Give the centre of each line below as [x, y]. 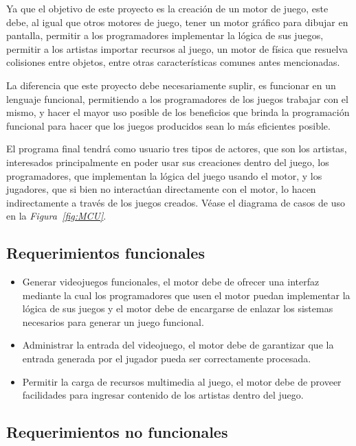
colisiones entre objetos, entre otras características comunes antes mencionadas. [173, 62]
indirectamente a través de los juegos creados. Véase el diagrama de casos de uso [176, 202]
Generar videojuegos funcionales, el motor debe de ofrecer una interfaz [171, 282]
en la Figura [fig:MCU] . [56, 216]
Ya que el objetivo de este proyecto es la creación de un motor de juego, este [167, 8]
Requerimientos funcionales [105, 253]
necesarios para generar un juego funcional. [113, 321]
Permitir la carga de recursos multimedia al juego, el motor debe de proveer [182, 381]
